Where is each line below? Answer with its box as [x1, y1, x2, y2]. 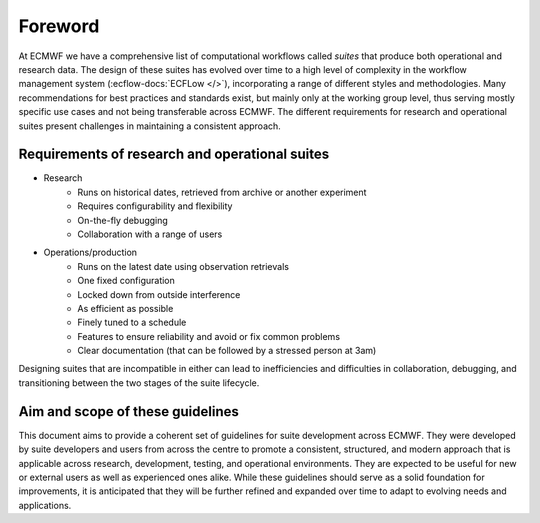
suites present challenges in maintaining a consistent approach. [18, 120, 282, 132]
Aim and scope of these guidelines [18, 403, 240, 420]
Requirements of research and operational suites [18, 146, 330, 163]
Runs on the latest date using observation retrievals [77, 260, 290, 272]
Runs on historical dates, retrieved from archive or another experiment [77, 186, 367, 198]
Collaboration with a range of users [77, 228, 223, 240]
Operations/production [43, 246, 138, 259]
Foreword [18, 15, 100, 37]
